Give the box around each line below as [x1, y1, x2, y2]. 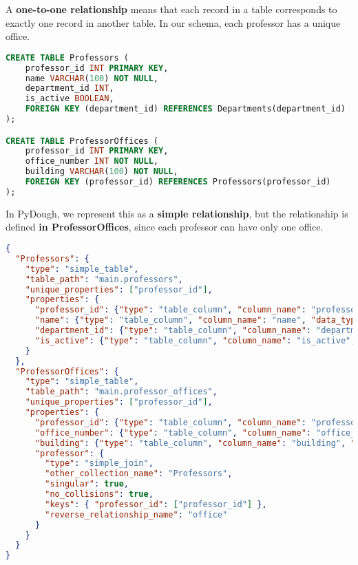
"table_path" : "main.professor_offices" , [25, 387, 218, 397]
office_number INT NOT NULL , [25, 156, 158, 167]
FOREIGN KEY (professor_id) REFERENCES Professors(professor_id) [25, 177, 331, 187]
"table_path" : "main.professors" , [25, 274, 183, 284]
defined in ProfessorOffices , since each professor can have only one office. [6, 220, 324, 234]
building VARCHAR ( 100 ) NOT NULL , [25, 167, 178, 177]
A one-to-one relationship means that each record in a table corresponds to [6, 2, 337, 16]
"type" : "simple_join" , [45, 458, 154, 469]
